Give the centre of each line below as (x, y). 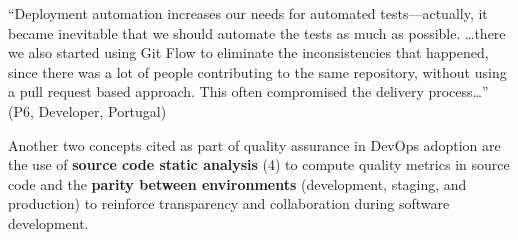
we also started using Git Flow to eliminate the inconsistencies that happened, (248, 52)
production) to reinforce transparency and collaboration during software (229, 203)
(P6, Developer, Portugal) (87, 110)
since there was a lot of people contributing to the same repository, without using (257, 71)
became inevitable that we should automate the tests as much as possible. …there (257, 32)
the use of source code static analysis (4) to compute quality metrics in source (259, 164)
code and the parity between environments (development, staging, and (237, 183)
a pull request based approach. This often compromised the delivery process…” (248, 91)
